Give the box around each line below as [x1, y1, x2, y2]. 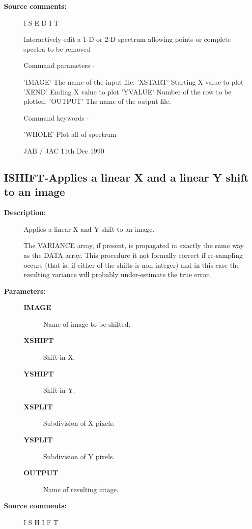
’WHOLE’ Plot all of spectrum [24, 129, 116, 139]
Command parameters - [24, 60, 95, 70]
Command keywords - [24, 112, 89, 123]
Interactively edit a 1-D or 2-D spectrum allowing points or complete [24, 34, 231, 44]
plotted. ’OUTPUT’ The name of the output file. [24, 96, 171, 106]
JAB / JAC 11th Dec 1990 [24, 145, 104, 156]
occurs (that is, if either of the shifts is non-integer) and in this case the [24, 259, 240, 270]
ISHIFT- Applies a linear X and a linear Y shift [4, 169, 249, 185]
